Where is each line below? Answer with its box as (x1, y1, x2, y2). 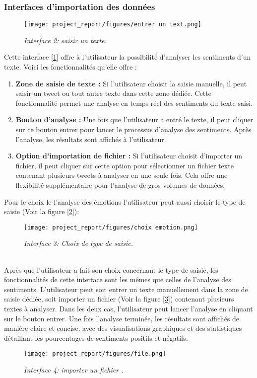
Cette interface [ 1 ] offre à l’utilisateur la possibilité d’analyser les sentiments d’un (4, 52, 251, 62)
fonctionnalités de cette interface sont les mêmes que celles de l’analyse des (4, 274, 231, 285)
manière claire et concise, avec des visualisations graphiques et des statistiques (4, 323, 242, 333)
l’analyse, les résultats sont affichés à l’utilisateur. (15, 134, 166, 144)
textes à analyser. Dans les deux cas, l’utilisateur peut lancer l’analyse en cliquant (4, 303, 253, 313)
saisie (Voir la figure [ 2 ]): (4, 206, 79, 217)
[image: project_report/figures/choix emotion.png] (24, 224, 198, 231)
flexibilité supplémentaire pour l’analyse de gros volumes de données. (15, 180, 225, 190)
